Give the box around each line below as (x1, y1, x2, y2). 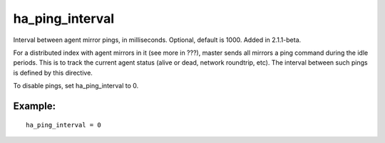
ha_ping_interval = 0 (26, 121, 101, 129)
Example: (13, 100, 56, 112)
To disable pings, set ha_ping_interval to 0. (13, 82, 139, 90)
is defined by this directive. (13, 68, 93, 77)
